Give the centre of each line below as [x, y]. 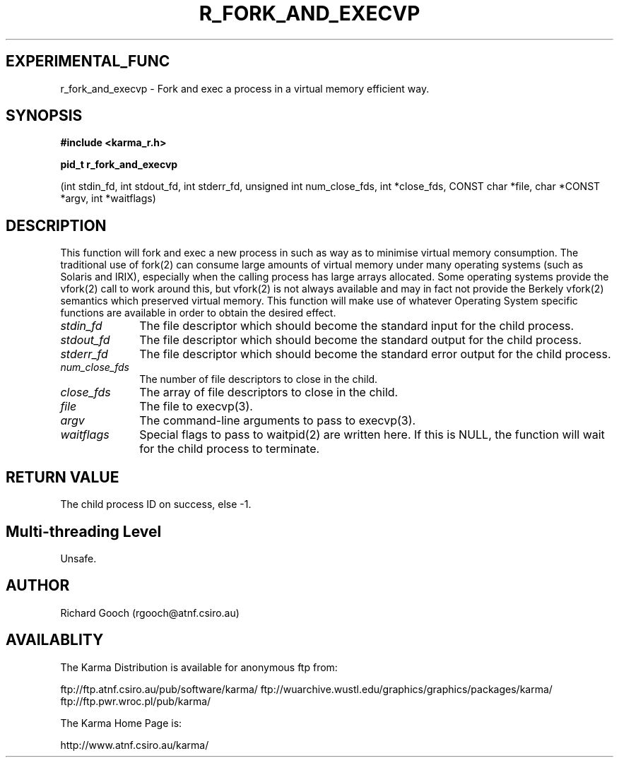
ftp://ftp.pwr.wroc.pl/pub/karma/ [136, 701]
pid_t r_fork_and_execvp [119, 165]
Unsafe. [78, 558]
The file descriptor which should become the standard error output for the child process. [375, 354]
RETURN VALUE [63, 477]
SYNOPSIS [44, 116]
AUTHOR [38, 586]
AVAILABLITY [55, 640]
